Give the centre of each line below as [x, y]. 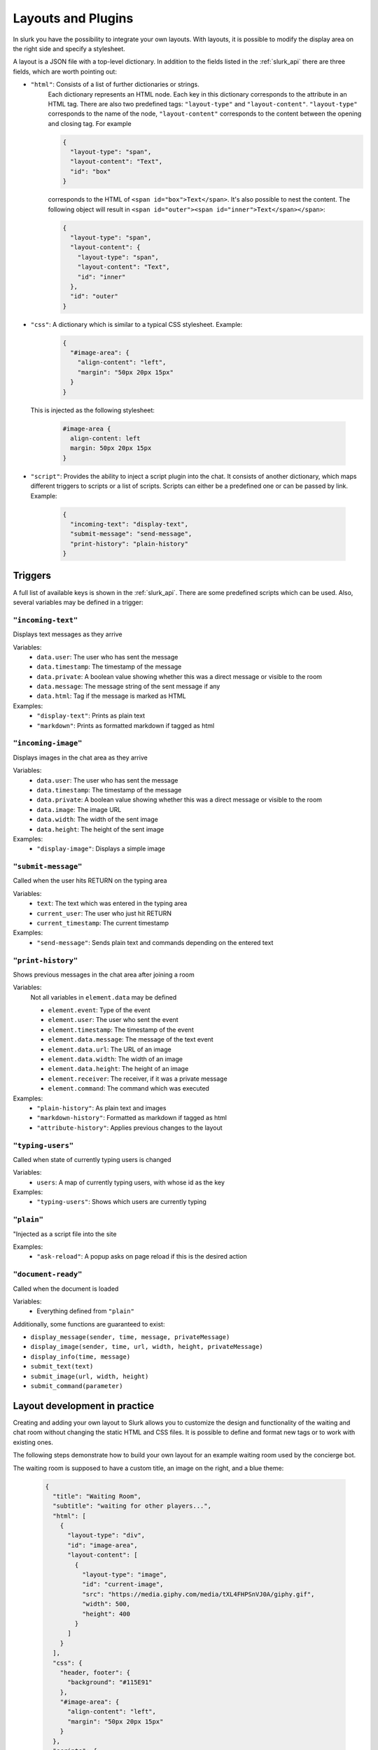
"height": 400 [106, 1614]
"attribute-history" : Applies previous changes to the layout [130, 1128]
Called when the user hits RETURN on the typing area [90, 881]
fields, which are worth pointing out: [65, 71]
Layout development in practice [83, 1406]
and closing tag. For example [90, 123]
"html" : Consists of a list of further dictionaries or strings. [115, 85]
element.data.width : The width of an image [115, 1059]
